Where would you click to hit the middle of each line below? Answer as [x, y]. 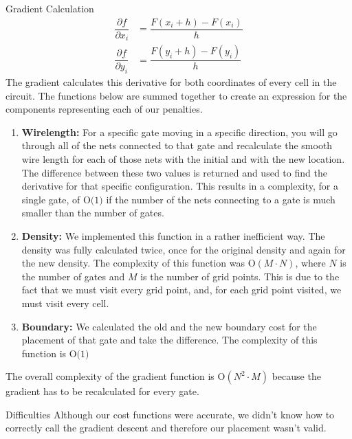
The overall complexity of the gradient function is [110, 376]
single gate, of [51, 199]
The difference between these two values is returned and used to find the [174, 172]
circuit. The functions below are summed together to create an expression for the [176, 95]
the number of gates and [73, 276]
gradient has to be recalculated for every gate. [102, 391]
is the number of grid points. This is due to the [240, 276]
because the [296, 376]
